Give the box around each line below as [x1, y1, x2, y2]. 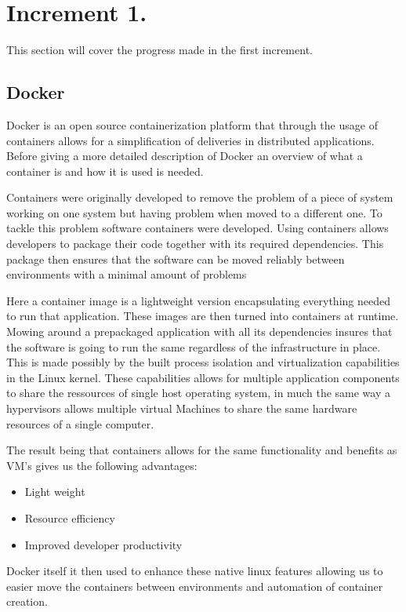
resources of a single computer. [6, 415, 154, 432]
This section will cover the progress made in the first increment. [6, 42, 313, 58]
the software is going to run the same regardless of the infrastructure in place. [6, 338, 381, 355]
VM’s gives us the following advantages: [6, 457, 198, 473]
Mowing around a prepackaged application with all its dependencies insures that [6, 323, 393, 340]
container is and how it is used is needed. [6, 162, 204, 179]
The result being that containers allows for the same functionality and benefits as [6, 442, 397, 458]
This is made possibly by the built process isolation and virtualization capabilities [6, 354, 400, 370]
